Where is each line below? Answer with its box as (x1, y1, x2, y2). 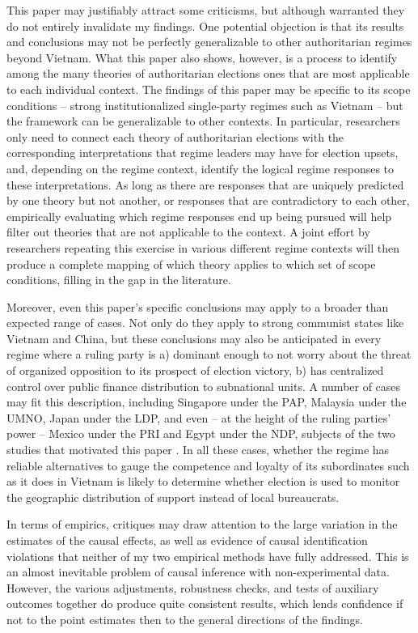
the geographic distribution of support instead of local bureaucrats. (6, 488, 340, 505)
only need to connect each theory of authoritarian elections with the (6, 128, 344, 145)
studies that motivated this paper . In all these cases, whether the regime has (6, 441, 390, 458)
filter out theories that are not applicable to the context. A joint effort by (6, 223, 370, 240)
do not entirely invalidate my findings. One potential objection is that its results (6, 17, 404, 34)
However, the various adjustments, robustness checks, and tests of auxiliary (6, 579, 379, 596)
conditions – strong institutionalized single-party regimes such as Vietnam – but (6, 96, 403, 113)
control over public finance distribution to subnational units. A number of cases (6, 377, 401, 394)
